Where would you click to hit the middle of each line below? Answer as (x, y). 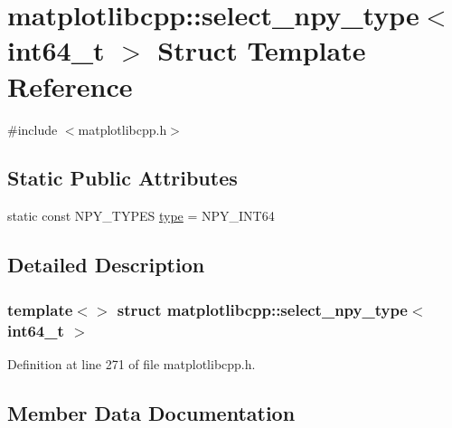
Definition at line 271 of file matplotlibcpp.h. (132, 363)
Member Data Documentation (151, 412)
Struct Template (262, 50)
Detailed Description (106, 265)
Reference (70, 86)
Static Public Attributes (122, 178)
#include (33, 129)
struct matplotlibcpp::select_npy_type (262, 309)
